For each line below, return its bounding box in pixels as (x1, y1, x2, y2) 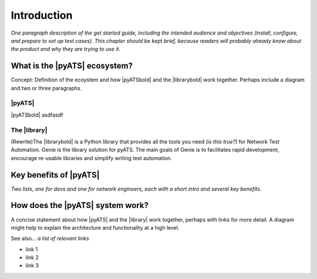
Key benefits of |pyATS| (11, 170, 100, 180)
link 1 (25, 246, 38, 253)
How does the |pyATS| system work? (11, 200, 149, 210)
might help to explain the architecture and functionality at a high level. (11, 224, 180, 231)
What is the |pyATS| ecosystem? (11, 61, 133, 71)
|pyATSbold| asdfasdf (11, 111, 63, 118)
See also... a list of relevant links (11, 235, 89, 242)
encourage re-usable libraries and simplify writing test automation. (11, 154, 173, 161)
